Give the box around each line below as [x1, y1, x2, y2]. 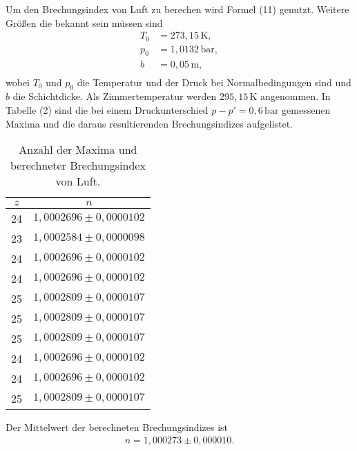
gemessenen [282, 102, 331, 117]
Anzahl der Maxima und [19, 141, 137, 158]
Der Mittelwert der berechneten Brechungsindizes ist [6, 420, 229, 434]
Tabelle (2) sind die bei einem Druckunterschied [6, 102, 209, 117]
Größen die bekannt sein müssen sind [6, 15, 163, 30]
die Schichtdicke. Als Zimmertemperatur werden [12, 89, 217, 103]
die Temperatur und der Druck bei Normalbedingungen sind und [77, 74, 351, 89]
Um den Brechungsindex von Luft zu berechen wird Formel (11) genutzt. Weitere [6, 2, 349, 16]
